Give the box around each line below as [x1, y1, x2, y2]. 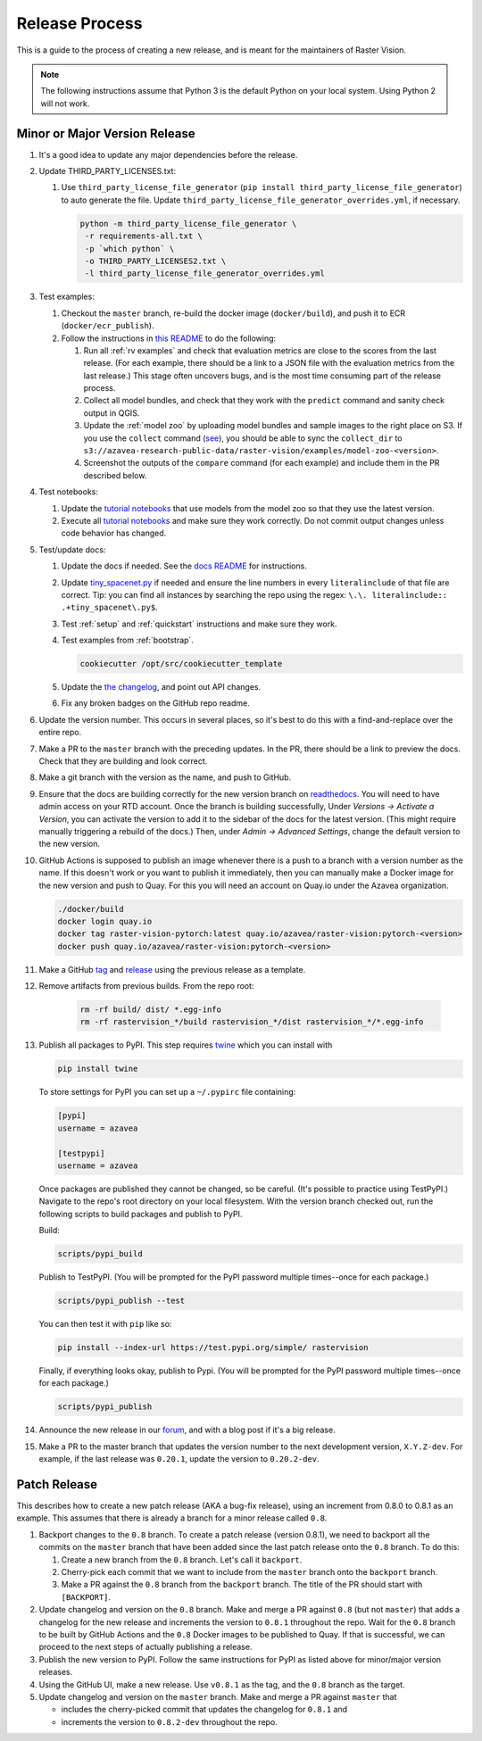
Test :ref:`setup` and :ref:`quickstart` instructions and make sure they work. [61, 618, 337, 629]
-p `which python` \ [85, 244, 175, 253]
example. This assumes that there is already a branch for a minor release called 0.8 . [16, 1513, 328, 1523]
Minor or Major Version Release [16, 126, 195, 141]
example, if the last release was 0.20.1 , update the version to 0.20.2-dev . [38, 1454, 320, 1464]
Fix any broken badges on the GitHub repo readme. [61, 698, 250, 709]
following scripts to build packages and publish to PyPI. [38, 1208, 243, 1219]
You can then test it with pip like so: [38, 1319, 172, 1330]
